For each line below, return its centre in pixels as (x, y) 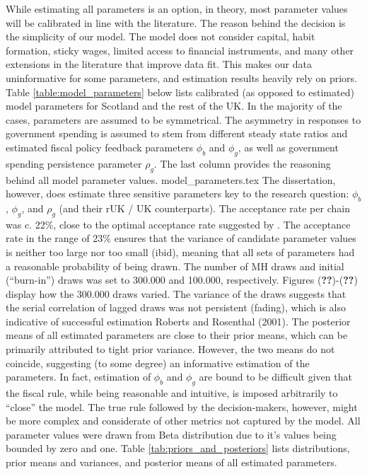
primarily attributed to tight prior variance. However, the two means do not (170, 349)
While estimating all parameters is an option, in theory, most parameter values (177, 8)
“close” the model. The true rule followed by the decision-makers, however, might (182, 406)
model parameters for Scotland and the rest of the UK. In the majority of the (174, 106)
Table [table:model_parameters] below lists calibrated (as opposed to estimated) (180, 92)
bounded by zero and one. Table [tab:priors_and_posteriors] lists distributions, (178, 448)
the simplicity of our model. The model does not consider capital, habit (161, 36)
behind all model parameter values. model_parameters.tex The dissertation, (171, 179)
